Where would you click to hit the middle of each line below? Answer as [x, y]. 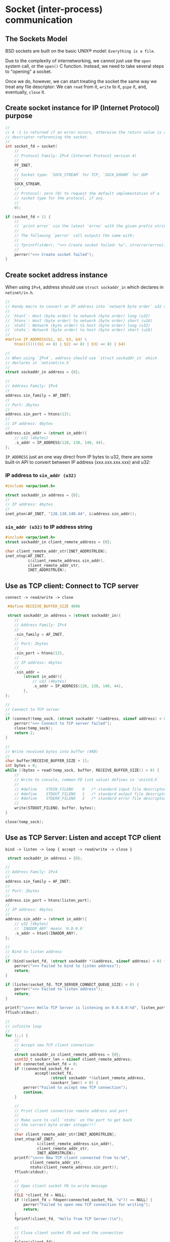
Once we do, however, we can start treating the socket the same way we [81, 81]
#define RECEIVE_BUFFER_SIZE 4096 [44, 606]
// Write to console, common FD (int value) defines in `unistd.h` [87, 780]
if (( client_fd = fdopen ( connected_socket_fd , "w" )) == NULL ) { [83, 1200]
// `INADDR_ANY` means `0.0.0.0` [50, 928]
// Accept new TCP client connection [54, 1045]
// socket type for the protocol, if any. [60, 198]
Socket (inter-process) [54, 9]
